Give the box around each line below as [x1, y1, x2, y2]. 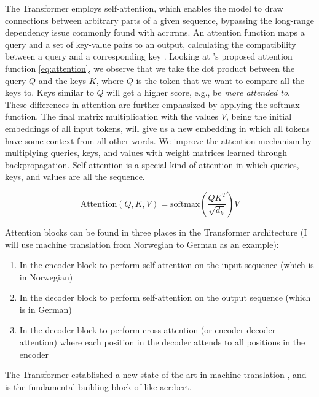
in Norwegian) [19, 270, 73, 283]
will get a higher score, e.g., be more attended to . [106, 86, 290, 99]
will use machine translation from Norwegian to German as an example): [5, 237, 279, 250]
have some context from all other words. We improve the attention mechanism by [5, 134, 312, 147]
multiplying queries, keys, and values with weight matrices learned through [5, 146, 287, 159]
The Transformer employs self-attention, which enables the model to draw [5, 2, 283, 14]
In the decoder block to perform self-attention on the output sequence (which [19, 291, 311, 304]
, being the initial [226, 110, 292, 123]
